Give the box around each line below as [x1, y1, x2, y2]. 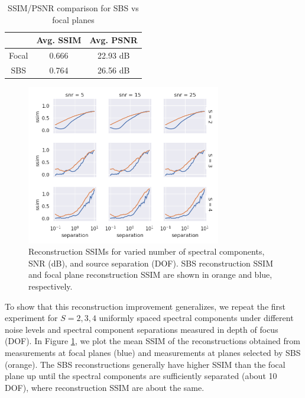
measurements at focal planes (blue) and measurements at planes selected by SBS [5, 346, 301, 359]
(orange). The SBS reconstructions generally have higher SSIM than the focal [5, 358, 285, 370]
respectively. [28, 280, 73, 293]
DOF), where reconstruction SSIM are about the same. [5, 381, 205, 393]
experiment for [5, 312, 58, 324]
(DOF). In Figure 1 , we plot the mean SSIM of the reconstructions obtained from [5, 335, 300, 347]
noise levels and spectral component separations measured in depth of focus [5, 323, 278, 335]
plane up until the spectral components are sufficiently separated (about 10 [5, 370, 277, 382]
